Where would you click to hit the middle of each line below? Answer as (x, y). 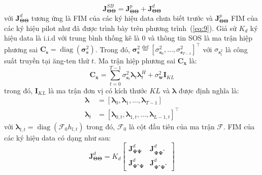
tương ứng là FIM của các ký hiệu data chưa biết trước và (122, 17)
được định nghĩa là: (209, 90)
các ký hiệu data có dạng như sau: (58, 137)
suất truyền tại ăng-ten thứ (47, 60)
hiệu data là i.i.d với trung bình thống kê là (72, 38)
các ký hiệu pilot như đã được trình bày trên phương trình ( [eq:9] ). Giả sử (120, 28)
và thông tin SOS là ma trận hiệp (200, 38)
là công (237, 49)
